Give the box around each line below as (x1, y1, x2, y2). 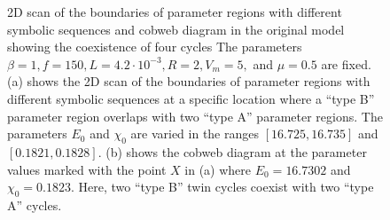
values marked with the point (7, 160, 167, 178)
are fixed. (321, 54, 371, 73)
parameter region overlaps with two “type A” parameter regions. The (7, 106, 383, 125)
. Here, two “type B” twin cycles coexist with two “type (71, 177, 374, 196)
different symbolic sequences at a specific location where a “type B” (7, 89, 375, 107)
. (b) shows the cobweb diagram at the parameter (97, 142, 367, 161)
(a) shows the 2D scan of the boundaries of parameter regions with (7, 72, 370, 90)
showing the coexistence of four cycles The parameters (7, 37, 302, 56)
